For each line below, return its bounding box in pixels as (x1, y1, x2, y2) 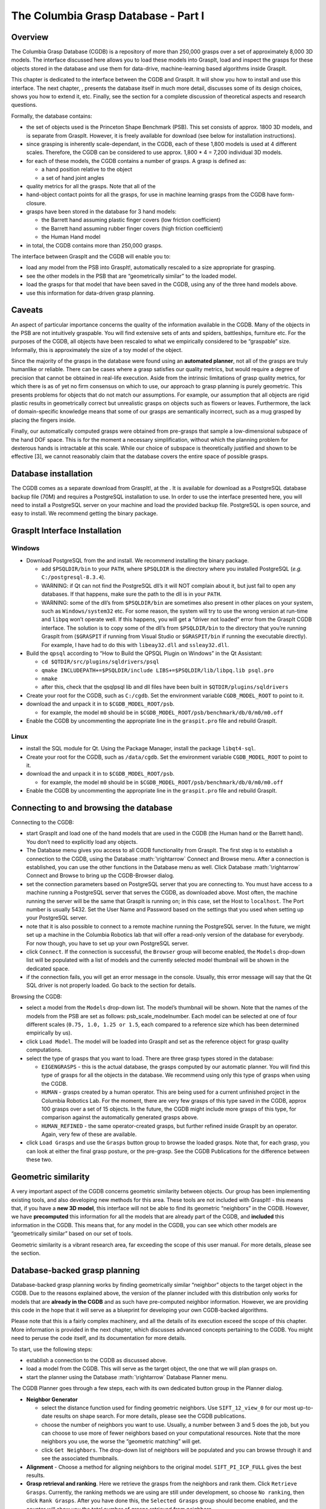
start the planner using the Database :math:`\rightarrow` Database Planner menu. (26, 1373, 228, 1380)
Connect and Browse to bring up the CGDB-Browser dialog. (26, 872, 174, 879)
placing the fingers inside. (11, 416, 76, 424)
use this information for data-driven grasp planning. (26, 289, 155, 296)
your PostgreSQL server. (26, 914, 88, 922)
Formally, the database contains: (11, 112, 93, 120)
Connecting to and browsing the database (11, 803, 173, 813)
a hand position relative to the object (41, 166, 132, 173)
